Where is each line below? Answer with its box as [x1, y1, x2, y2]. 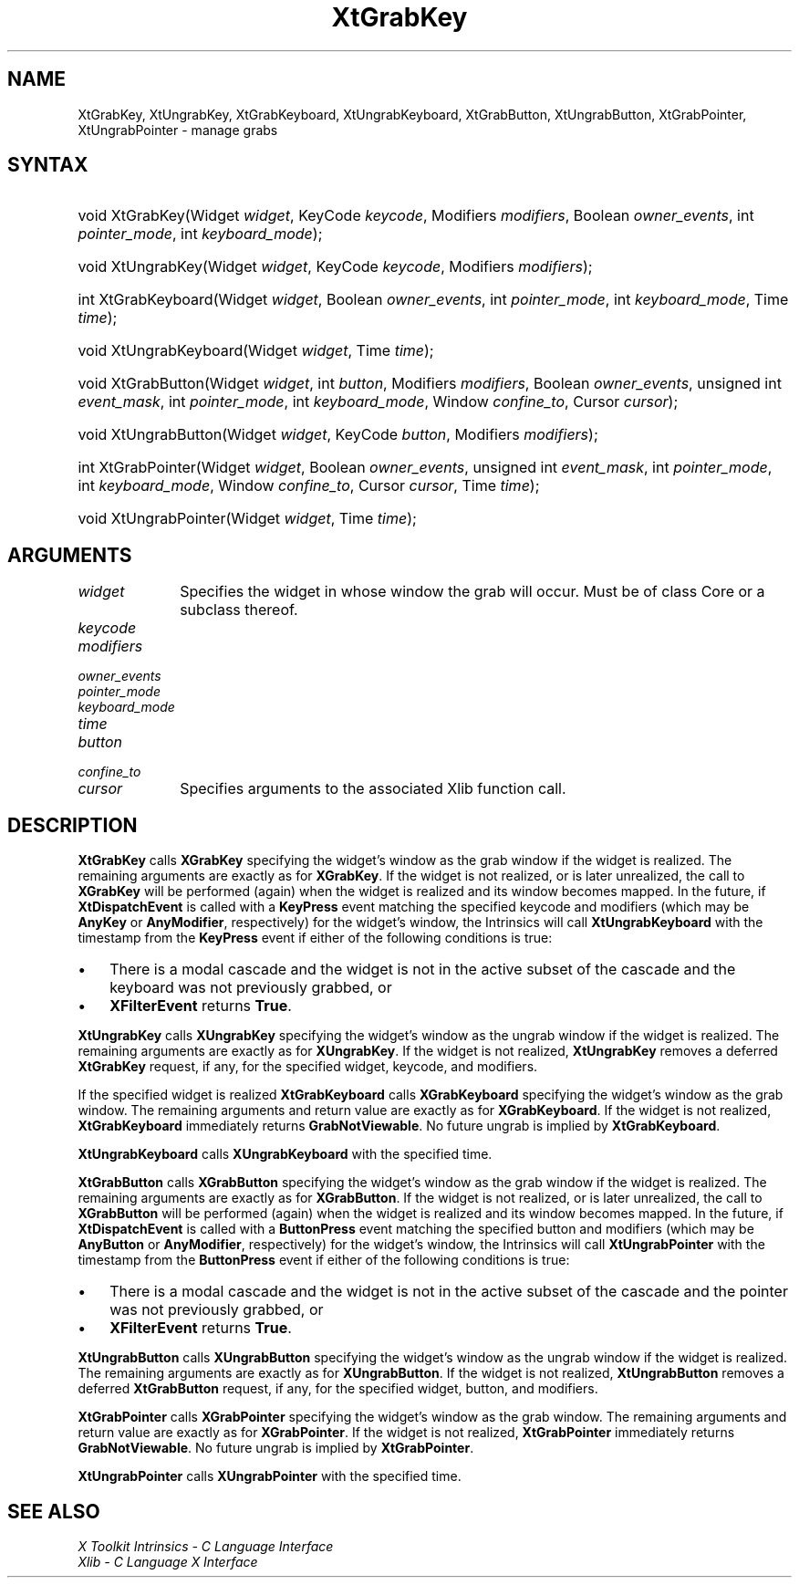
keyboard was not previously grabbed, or [109, 978, 392, 997]
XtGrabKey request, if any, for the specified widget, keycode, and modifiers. [78, 1058, 538, 1075]
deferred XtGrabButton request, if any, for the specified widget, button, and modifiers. [78, 1381, 598, 1397]
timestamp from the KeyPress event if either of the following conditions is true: [78, 930, 553, 946]
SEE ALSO [7, 1499, 100, 1523]
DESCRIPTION [7, 813, 138, 837]
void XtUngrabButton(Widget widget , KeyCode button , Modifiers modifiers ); [78, 425, 598, 444]
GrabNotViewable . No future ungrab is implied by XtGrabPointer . [78, 1440, 474, 1456]
